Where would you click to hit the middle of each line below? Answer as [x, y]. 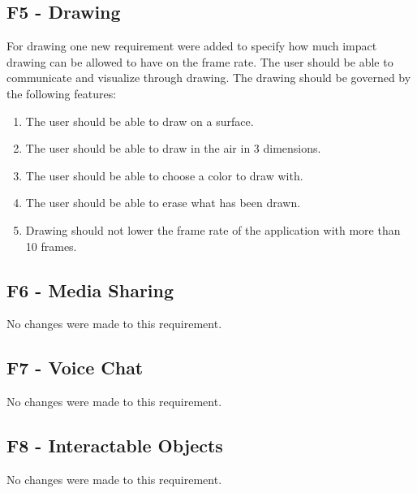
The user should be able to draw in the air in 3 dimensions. [173, 148]
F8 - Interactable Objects [115, 445]
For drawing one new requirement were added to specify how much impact [192, 46]
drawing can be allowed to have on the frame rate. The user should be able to [200, 61]
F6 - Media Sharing [90, 290]
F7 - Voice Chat [75, 368]
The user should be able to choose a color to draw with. [164, 175]
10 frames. [51, 246]
